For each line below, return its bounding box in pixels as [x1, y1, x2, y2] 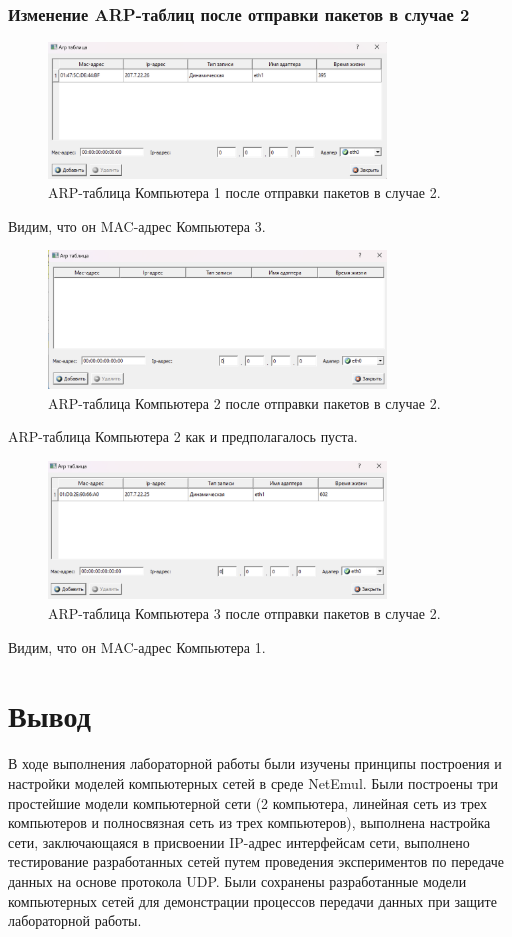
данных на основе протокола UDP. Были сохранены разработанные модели [8, 870, 467, 891]
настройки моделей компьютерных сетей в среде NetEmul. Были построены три [8, 772, 498, 793]
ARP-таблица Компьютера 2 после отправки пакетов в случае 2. [48, 392, 441, 413]
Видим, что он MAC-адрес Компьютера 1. [8, 636, 266, 657]
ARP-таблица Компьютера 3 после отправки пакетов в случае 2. [48, 603, 441, 624]
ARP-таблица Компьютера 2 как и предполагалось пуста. [8, 426, 358, 447]
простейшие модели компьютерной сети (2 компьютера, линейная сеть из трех [8, 792, 487, 813]
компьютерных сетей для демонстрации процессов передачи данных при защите [8, 890, 497, 911]
